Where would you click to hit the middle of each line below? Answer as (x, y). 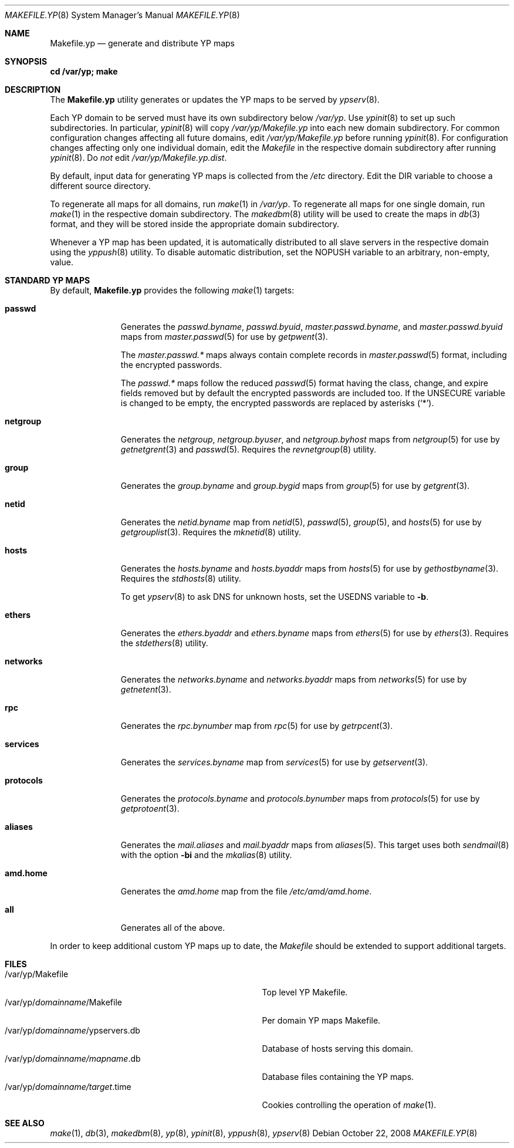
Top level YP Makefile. (305, 992)
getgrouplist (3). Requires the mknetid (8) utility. (211, 532)
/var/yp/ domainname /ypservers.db (72, 1030)
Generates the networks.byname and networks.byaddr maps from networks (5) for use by (294, 679)
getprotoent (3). (150, 808)
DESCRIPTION (33, 90)
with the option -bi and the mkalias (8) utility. (206, 855)
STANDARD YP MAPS (48, 280)
